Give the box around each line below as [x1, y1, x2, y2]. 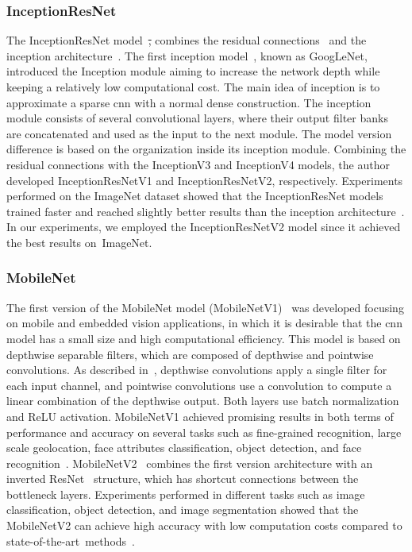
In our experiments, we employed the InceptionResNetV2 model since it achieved [6, 218, 401, 235]
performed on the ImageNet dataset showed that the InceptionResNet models [6, 187, 383, 204]
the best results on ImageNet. [6, 234, 152, 250]
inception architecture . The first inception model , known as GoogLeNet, [6, 47, 368, 64]
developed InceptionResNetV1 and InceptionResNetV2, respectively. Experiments [6, 172, 403, 188]
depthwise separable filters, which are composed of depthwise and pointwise [6, 345, 374, 362]
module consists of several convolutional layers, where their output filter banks [6, 110, 388, 126]
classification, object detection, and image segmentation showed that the [6, 501, 359, 518]
